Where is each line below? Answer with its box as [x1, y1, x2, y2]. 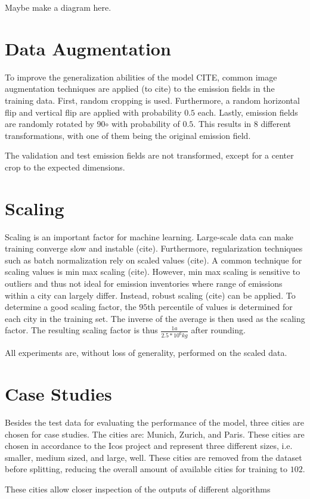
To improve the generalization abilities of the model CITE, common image [5, 70, 277, 83]
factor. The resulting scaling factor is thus [5, 324, 158, 336]
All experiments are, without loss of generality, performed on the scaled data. [5, 346, 287, 359]
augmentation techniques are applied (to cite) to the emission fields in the [5, 82, 275, 95]
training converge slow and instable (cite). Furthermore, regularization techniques [5, 242, 303, 255]
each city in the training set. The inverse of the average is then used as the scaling [5, 312, 305, 324]
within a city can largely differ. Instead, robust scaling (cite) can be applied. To [5, 289, 296, 301]
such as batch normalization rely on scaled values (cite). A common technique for [5, 253, 302, 266]
